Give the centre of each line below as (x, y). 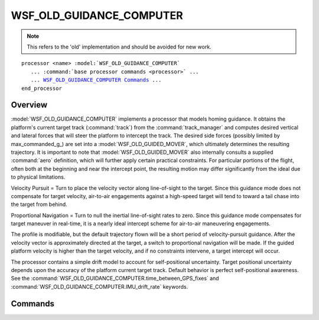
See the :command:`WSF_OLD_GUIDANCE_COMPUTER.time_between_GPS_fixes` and (115, 279)
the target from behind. (39, 205)
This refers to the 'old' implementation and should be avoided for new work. (119, 47)
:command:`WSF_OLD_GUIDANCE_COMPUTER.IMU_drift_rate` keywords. (100, 286)
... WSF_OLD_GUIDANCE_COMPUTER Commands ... (96, 80)
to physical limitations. (38, 177)
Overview (29, 105)
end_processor (42, 88)
